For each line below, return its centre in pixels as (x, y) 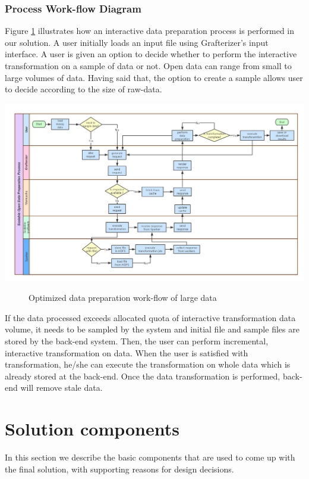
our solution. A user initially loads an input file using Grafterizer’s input (137, 42)
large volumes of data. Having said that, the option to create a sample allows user (154, 77)
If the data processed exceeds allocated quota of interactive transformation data (150, 317)
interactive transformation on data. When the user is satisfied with (127, 352)
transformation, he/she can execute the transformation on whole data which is (148, 364)
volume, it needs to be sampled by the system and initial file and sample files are (152, 329)
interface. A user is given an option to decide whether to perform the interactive (151, 54)
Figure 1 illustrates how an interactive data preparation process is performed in (150, 31)
